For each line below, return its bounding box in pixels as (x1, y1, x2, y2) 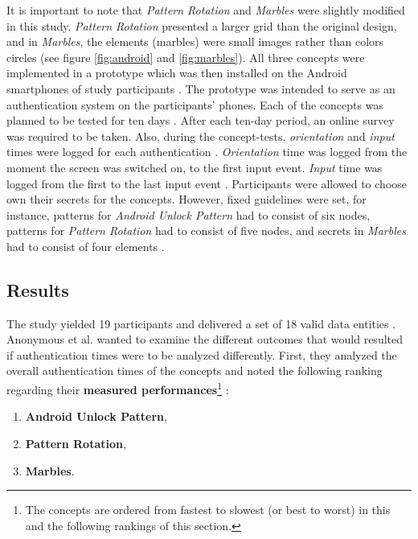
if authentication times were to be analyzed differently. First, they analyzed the (6, 346, 397, 363)
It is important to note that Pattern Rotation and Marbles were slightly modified (6, 2, 405, 18)
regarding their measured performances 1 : (6, 379, 229, 397)
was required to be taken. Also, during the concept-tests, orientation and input (6, 127, 395, 144)
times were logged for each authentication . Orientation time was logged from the (6, 143, 408, 160)
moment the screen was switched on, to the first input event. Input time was (6, 158, 383, 175)
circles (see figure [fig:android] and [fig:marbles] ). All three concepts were (6, 48, 365, 65)
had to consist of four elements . (6, 237, 165, 254)
